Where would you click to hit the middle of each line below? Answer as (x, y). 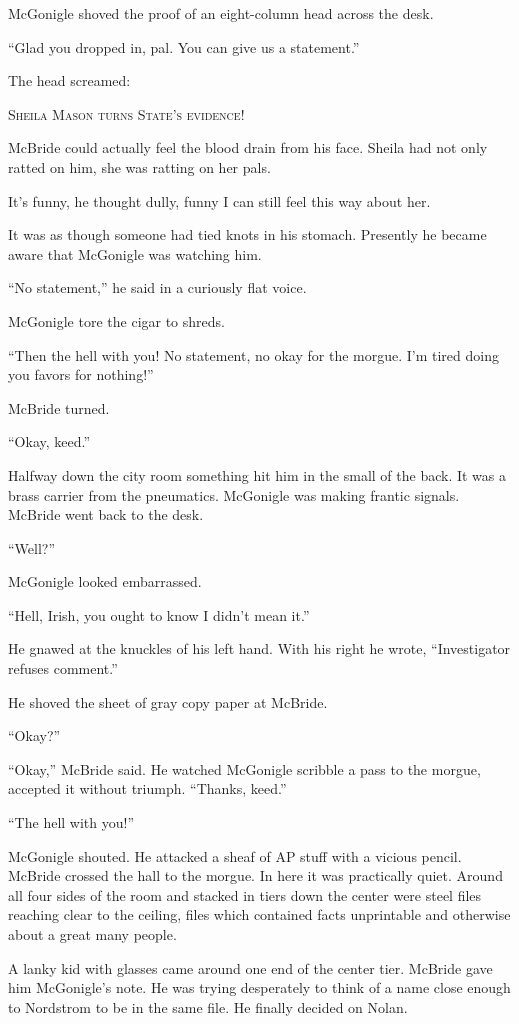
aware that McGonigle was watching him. (135, 253)
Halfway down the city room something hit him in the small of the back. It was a (257, 474)
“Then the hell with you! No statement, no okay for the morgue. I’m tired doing (253, 354)
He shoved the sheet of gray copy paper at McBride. (168, 701)
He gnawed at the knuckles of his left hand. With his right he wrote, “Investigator (259, 648)
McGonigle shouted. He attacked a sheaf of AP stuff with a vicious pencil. (235, 855)
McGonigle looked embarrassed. (105, 581)
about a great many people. (92, 934)
